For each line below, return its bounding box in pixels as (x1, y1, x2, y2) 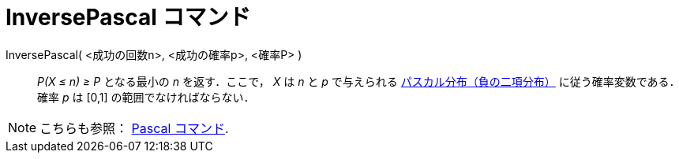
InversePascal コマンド (6, 4, 251, 31)
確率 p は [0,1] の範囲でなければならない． (37, 90, 255, 104)
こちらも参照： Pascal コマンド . (39, 120, 229, 136)
